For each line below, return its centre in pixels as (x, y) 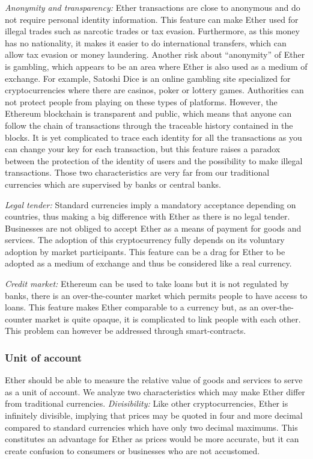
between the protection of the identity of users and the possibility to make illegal (154, 160)
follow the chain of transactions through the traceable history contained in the (149, 125)
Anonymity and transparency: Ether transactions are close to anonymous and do (153, 7)
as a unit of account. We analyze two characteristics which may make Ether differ (155, 391)
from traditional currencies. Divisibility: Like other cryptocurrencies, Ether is (147, 403)
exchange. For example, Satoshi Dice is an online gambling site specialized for (148, 78)
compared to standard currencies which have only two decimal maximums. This (151, 427)
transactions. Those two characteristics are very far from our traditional (137, 172)
